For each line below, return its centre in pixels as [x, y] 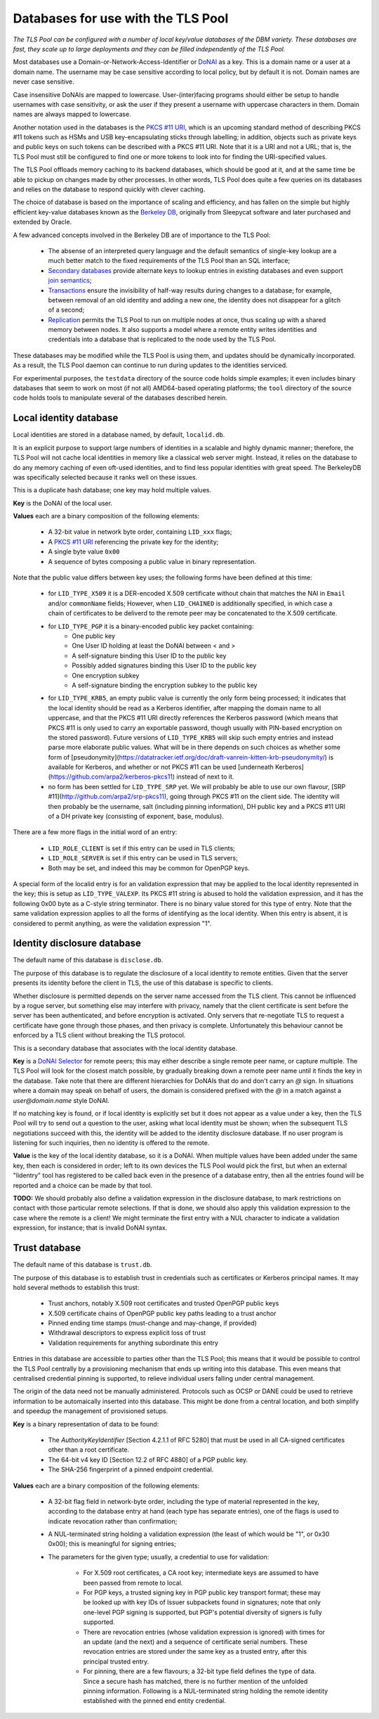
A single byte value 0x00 [84, 551]
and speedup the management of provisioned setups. [91, 1411]
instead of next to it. [205, 777]
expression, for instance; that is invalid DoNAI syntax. [90, 1228]
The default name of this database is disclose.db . [88, 960]
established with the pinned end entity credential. [155, 1701]
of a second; [66, 310]
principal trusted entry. [116, 1661]
